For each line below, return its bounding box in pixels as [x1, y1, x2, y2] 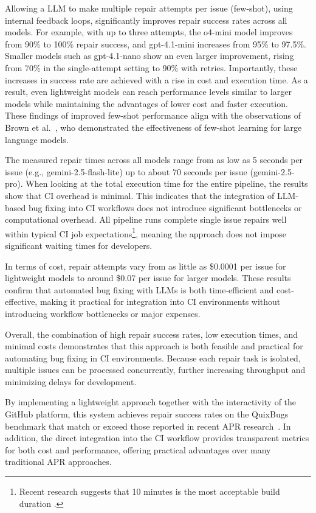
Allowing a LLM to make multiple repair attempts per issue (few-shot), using [5, 2, 293, 14]
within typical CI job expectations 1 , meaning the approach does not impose [5, 225, 287, 240]
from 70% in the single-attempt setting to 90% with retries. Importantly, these [5, 61, 298, 74]
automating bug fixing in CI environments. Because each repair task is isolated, [5, 351, 301, 364]
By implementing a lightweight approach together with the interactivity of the [5, 396, 297, 408]
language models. [5, 133, 69, 145]
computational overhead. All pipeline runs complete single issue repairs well [5, 213, 287, 226]
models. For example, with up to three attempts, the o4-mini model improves [5, 26, 293, 38]
